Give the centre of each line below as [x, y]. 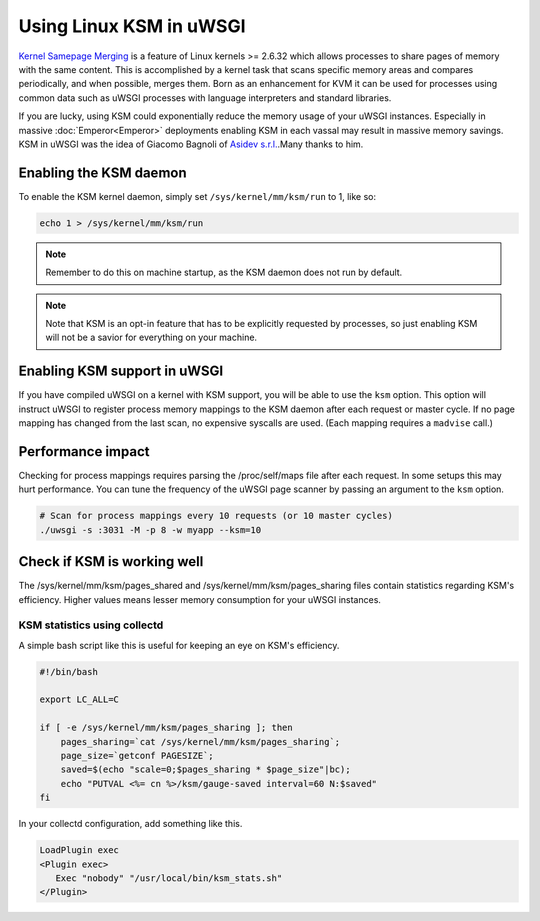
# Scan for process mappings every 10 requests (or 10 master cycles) [216, 516]
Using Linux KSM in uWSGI [132, 26]
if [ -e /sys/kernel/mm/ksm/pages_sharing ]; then [166, 728]
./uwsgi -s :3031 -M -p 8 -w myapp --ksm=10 [150, 529]
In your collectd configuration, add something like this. [130, 824]
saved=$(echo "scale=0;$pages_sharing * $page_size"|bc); [205, 769]
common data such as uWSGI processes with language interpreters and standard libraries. [205, 97]
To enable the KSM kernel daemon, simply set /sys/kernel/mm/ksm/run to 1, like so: [197, 196]
